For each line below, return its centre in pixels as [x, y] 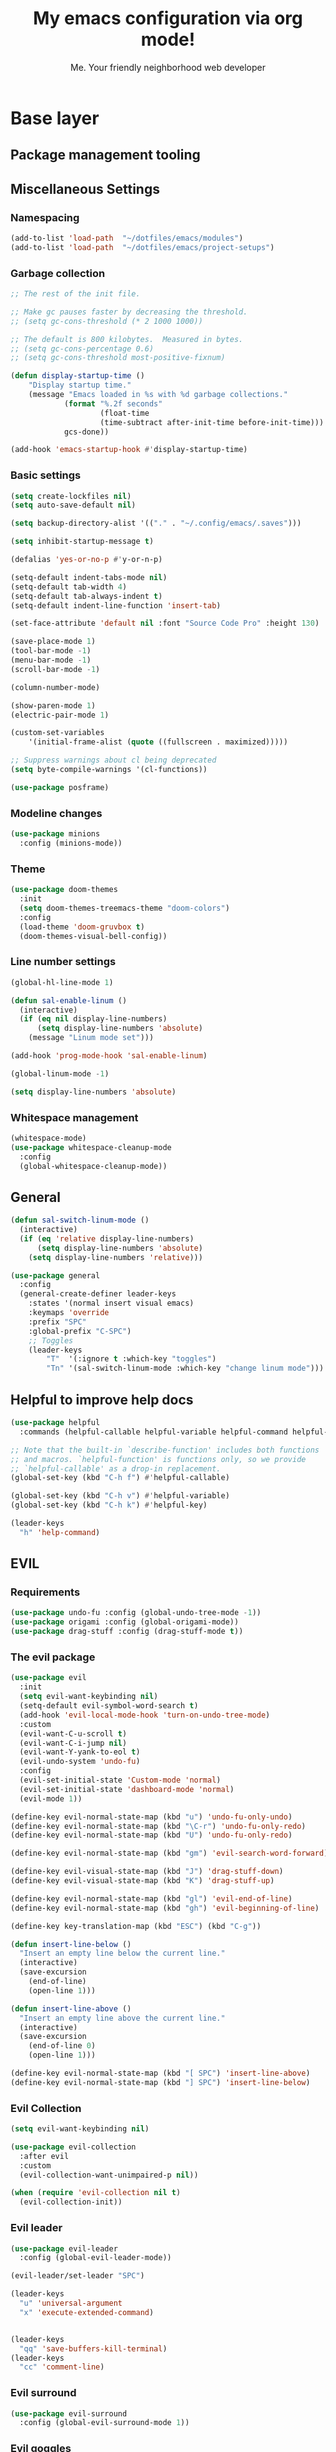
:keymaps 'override [69, 1313]
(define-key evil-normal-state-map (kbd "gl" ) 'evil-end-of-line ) [151, 1898]
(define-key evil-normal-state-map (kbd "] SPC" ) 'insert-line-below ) [160, 2082]
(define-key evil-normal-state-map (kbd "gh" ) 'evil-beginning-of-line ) [165, 1908]
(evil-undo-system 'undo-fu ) [80, 1762]
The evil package [53, 1657]
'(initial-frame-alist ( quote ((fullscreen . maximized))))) [158, 742]
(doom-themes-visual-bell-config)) [93, 936]
